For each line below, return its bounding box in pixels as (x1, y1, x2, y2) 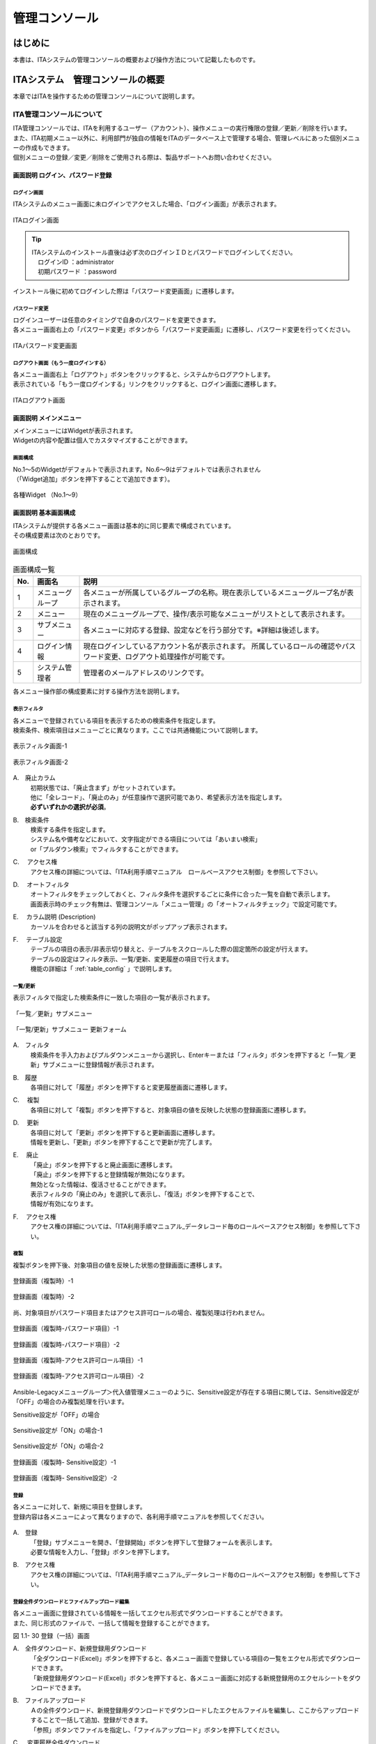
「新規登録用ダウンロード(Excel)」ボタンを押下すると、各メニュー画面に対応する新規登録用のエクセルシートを (30, 1674, 349, 1682)
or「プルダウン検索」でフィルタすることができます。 (30, 845, 182, 853)
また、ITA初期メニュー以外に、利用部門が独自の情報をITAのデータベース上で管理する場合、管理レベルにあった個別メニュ (13, 133, 361, 142)
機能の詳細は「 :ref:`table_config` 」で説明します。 (30, 965, 175, 973)
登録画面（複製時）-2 (13, 1293, 75, 1301)
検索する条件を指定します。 (30, 825, 109, 834)
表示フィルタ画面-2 (13, 758, 69, 766)
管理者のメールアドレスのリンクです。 (83, 668, 208, 678)
